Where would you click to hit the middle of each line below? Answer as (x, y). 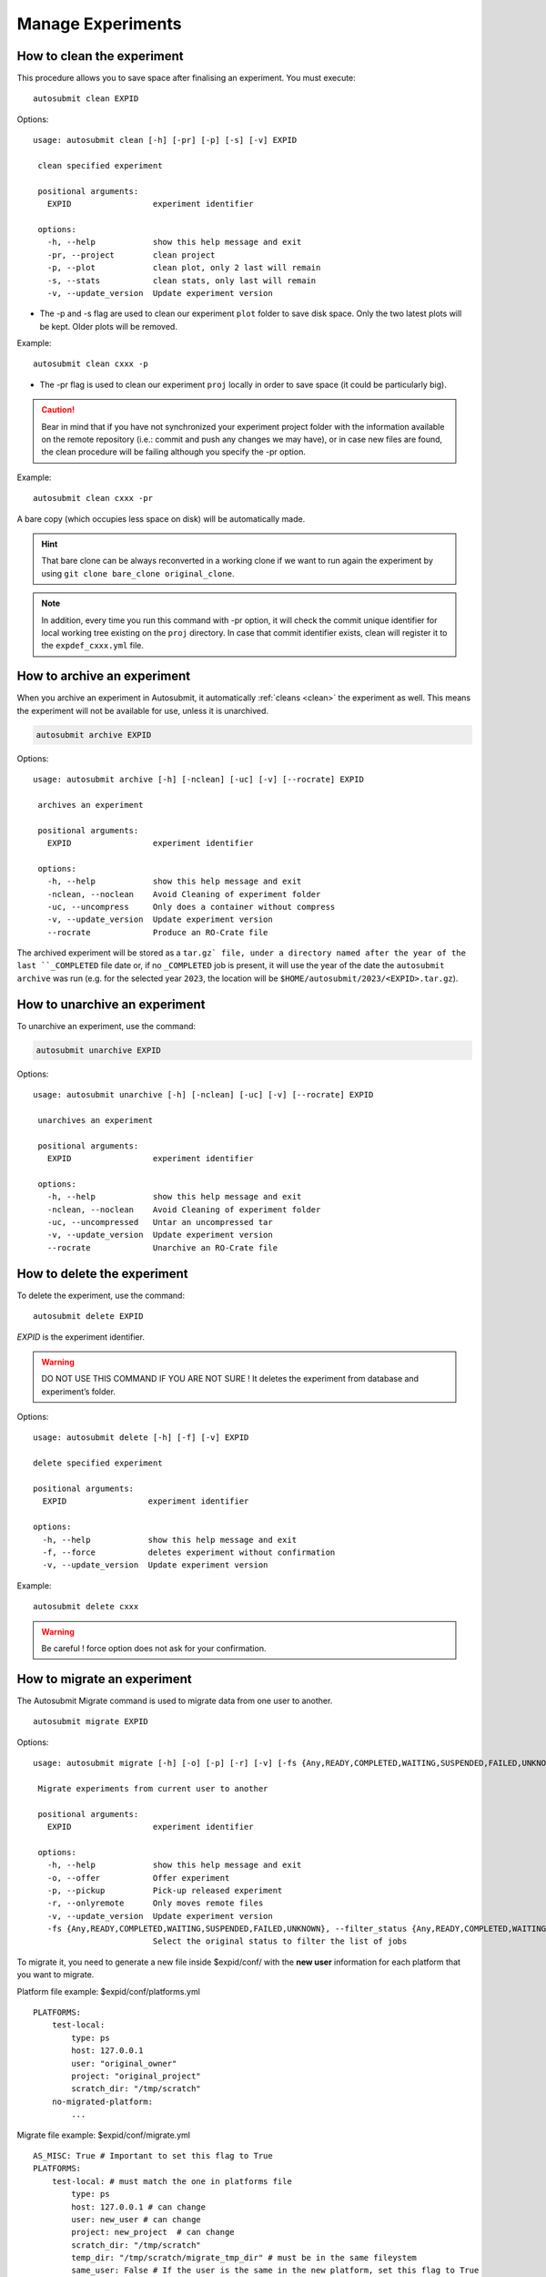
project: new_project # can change (153, 2232)
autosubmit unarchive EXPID (98, 1050)
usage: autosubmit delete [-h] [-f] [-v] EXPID (141, 1438)
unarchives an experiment (96, 1120)
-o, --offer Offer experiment (138, 1878)
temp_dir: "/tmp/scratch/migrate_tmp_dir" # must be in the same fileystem (244, 2258)
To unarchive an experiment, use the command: (106, 1026)
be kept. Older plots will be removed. (108, 326)
